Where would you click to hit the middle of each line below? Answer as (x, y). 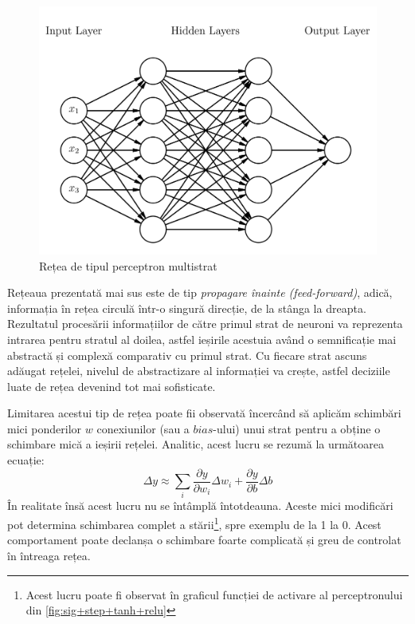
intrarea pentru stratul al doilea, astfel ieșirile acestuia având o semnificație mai (202, 339)
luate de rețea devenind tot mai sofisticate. (112, 386)
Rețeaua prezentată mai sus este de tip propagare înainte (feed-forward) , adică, (200, 292)
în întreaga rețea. (49, 555)
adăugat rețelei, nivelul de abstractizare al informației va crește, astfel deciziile (199, 371)
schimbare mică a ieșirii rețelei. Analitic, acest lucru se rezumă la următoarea (196, 444)
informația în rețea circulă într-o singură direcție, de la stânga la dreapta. (187, 308)
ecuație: (26, 460)
